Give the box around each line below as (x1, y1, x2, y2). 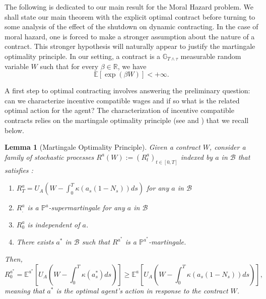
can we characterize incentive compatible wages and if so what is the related (5, 95, 240, 105)
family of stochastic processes (5, 151, 94, 162)
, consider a (209, 142, 246, 152)
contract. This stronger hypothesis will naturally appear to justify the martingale (5, 41, 255, 51)
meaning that (5, 285, 45, 295)
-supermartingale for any (48, 202, 125, 213)
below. (5, 125, 24, 135)
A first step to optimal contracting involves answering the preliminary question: (5, 85, 250, 96)
